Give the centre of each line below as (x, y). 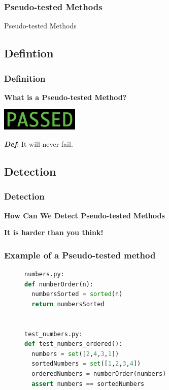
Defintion (29, 53)
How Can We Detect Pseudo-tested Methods (84, 215)
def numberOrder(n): (59, 284)
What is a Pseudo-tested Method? (65, 97)
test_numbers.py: (54, 334)
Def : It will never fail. (39, 144)
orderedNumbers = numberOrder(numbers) (99, 373)
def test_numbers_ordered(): (74, 344)
